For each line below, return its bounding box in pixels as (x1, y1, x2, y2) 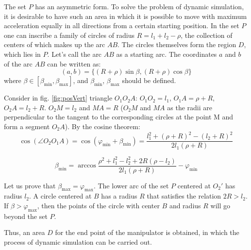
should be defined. (122, 75, 176, 85)
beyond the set (4, 211, 48, 221)
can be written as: (47, 58, 101, 68)
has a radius (101, 191, 137, 201)
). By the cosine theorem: (65, 121, 140, 131)
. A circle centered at (29, 191, 92, 201)
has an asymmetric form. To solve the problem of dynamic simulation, (35, 1, 244, 11)
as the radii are (167, 102, 212, 112)
